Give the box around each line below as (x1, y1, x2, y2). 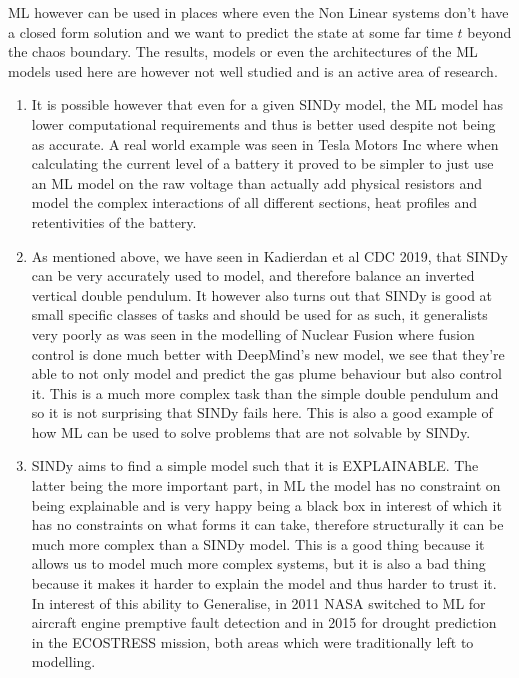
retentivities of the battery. (31, 211, 197, 232)
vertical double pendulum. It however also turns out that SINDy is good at (31, 284, 493, 305)
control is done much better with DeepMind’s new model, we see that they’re (31, 343, 505, 364)
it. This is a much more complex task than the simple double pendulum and (31, 382, 499, 403)
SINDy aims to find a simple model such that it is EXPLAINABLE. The (31, 455, 479, 476)
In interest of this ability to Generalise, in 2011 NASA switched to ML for (31, 592, 486, 613)
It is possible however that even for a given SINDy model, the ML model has (31, 94, 504, 115)
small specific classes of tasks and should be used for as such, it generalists (31, 304, 488, 325)
